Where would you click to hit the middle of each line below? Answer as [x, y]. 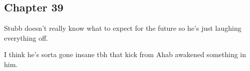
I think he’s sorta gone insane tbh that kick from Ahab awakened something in [125, 54]
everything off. [26, 37]
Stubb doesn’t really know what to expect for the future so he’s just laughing [123, 28]
